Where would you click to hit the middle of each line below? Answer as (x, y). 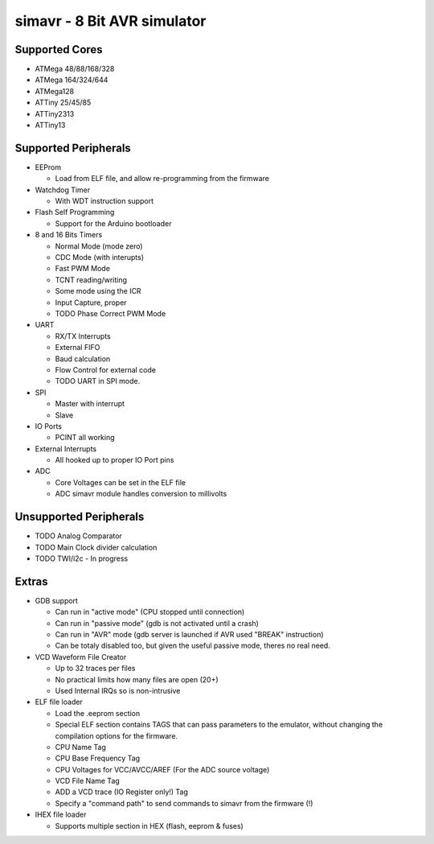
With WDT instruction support (104, 201)
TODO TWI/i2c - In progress (82, 558)
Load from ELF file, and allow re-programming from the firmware (162, 179)
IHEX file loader (61, 815)
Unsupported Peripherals (80, 517)
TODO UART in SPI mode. (98, 381)
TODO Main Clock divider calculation (96, 547)
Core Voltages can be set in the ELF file (121, 482)
